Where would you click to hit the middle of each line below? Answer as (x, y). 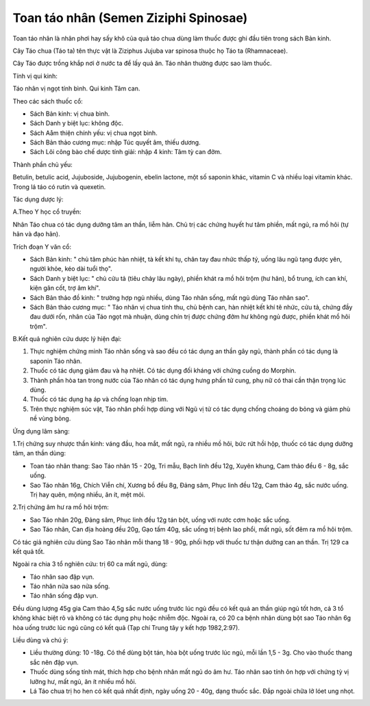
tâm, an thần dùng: (39, 453)
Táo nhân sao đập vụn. (62, 577)
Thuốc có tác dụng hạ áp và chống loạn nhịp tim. (99, 399)
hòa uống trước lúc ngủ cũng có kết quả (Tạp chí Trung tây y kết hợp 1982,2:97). (126, 627)
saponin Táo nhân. (56, 361)
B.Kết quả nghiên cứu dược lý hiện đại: (67, 339)
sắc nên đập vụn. (54, 662)
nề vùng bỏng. (50, 418)
